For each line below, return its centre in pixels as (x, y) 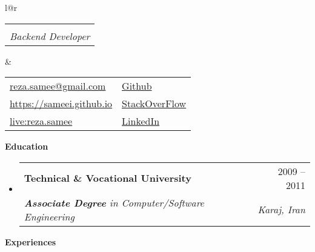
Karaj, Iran (281, 210)
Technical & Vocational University (108, 178)
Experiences (31, 241)
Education (27, 146)
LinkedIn (141, 121)
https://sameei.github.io (61, 104)
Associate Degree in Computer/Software (114, 202)
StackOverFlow (154, 104)
